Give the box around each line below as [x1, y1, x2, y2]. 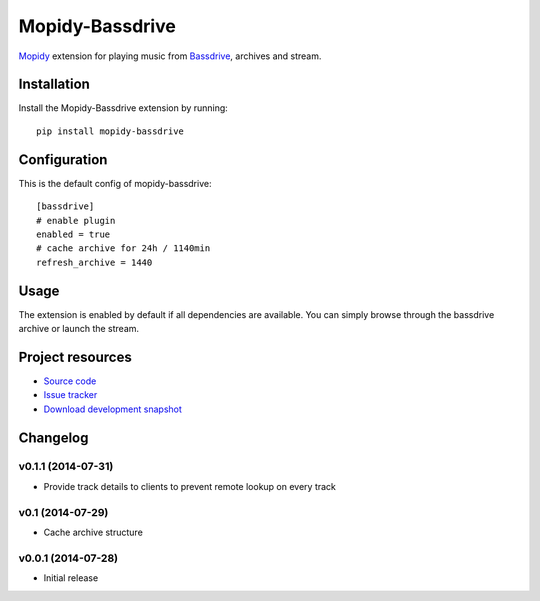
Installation [18, 76, 90, 93]
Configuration [18, 151, 108, 168]
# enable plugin [36, 215, 116, 226]
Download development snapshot [43, 403, 182, 415]
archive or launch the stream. [18, 323, 140, 334]
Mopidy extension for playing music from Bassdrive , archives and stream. [18, 50, 322, 62]
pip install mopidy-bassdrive [36, 125, 185, 137]
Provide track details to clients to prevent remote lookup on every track [43, 480, 337, 492]
